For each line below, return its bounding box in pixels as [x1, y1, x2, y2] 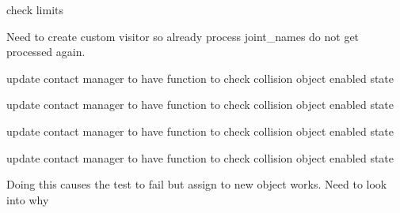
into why [6, 191, 49, 207]
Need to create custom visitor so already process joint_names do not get [6, 28, 360, 44]
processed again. [6, 43, 86, 60]
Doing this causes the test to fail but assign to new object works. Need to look [6, 176, 387, 192]
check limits [6, 2, 64, 17]
